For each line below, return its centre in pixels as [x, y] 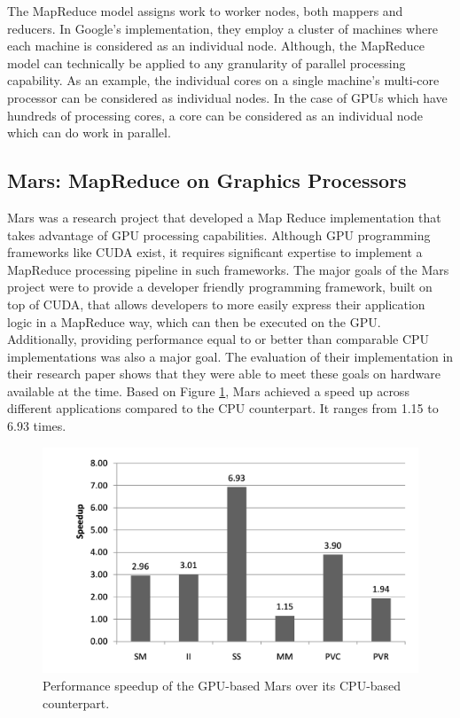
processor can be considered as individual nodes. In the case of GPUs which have [227, 97]
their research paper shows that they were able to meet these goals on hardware [224, 374]
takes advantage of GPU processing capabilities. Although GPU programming [219, 234]
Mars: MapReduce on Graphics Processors [207, 180]
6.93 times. [37, 426]
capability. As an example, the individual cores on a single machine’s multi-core [223, 80]
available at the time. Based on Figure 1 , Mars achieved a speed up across [208, 390]
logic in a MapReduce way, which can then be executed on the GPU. [194, 321]
